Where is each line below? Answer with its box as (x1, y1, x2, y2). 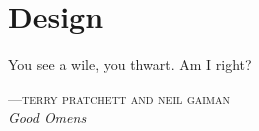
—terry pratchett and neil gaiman (8, 87, 231, 108)
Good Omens (8, 107, 87, 128)
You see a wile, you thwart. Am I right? (8, 54, 252, 75)
